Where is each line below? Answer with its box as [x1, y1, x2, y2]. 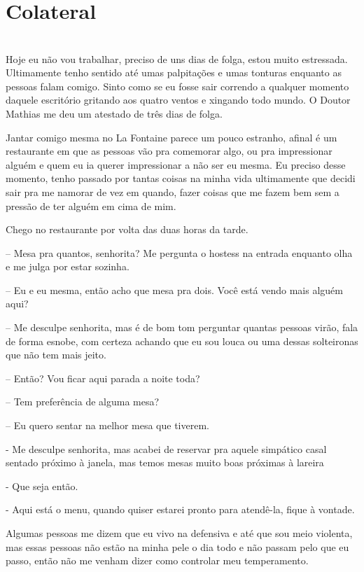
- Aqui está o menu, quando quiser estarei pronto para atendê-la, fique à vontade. [6, 502, 355, 517]
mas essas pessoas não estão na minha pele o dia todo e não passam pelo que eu [6, 539, 349, 554]
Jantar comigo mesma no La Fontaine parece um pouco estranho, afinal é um [6, 130, 337, 144]
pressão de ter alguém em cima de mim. [6, 198, 176, 213]
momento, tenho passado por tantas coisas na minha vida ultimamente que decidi [6, 171, 356, 186]
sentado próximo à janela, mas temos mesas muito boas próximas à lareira [6, 455, 324, 470]
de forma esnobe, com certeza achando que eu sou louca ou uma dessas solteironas [6, 333, 358, 348]
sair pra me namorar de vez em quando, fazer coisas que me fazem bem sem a [6, 184, 339, 199]
